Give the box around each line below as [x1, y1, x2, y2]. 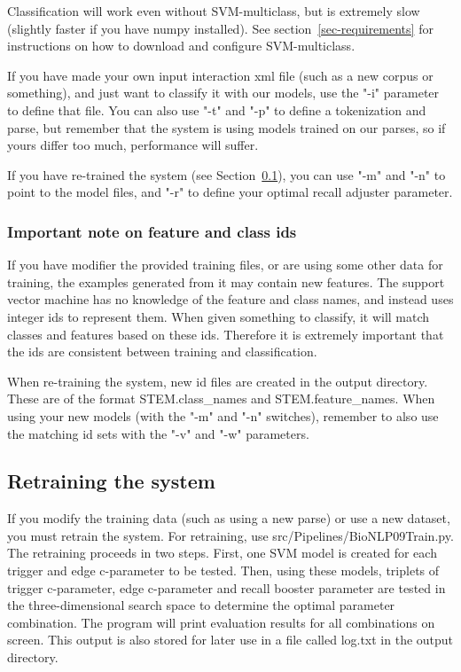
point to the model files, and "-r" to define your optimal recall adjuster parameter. [7, 183, 453, 201]
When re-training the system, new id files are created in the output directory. [7, 371, 428, 390]
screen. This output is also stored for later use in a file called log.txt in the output [7, 630, 454, 649]
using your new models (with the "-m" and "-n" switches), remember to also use [7, 406, 439, 425]
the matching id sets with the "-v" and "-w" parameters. [7, 424, 309, 442]
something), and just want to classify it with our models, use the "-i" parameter [7, 83, 440, 102]
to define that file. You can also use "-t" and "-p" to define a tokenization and [7, 100, 426, 119]
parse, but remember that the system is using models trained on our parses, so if [7, 118, 446, 137]
